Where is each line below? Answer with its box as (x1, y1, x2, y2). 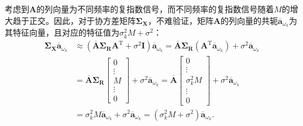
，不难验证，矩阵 (147, 14, 214, 26)
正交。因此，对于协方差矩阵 (29, 14, 136, 26)
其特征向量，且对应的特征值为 (5, 26, 119, 38)
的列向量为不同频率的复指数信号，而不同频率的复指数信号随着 (36, 3, 274, 15)
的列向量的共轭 (221, 14, 278, 26)
